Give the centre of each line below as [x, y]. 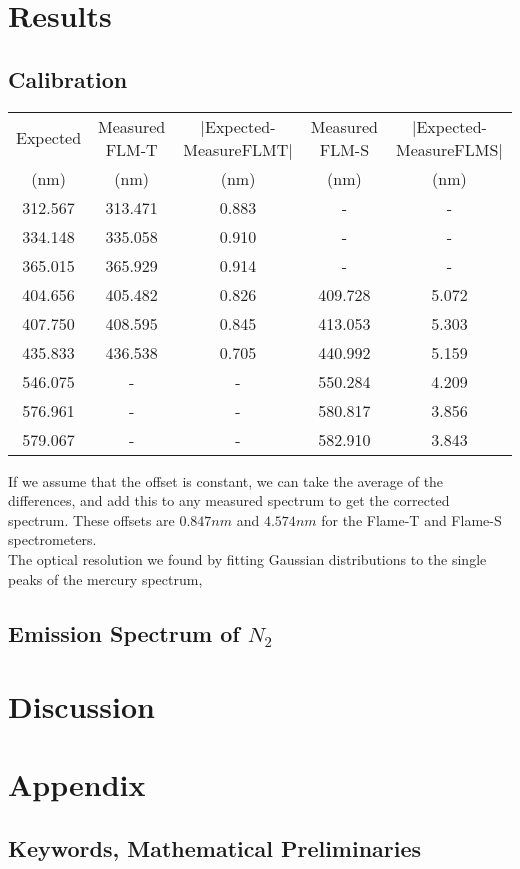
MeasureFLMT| [238, 149]
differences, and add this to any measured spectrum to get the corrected [229, 500]
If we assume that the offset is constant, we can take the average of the [226, 480]
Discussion [81, 706]
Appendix [77, 784]
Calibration [68, 78]
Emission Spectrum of [124, 632]
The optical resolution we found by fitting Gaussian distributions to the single [247, 558]
